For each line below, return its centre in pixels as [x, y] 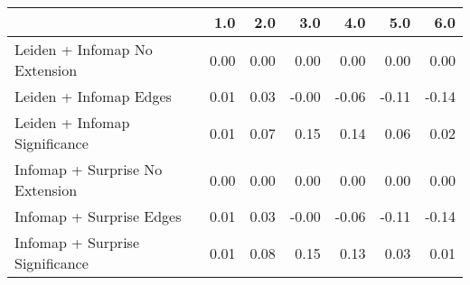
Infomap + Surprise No [89, 169]
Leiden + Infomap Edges [93, 96]
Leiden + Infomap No [84, 49]
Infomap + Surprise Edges [98, 216]
